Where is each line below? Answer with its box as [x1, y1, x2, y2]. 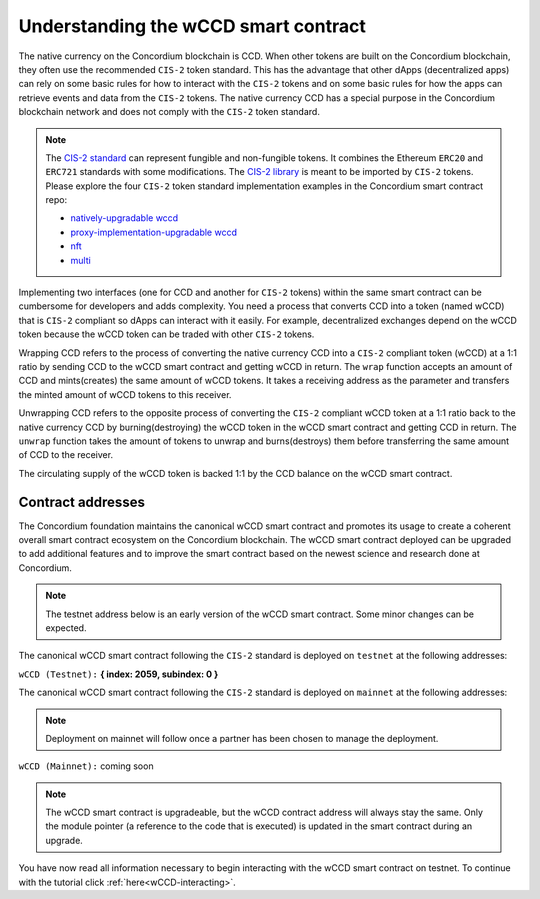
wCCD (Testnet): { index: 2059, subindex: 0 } [18, 668, 219, 680]
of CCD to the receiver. [18, 449, 114, 461]
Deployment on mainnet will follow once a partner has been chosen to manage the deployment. [45, 732, 439, 744]
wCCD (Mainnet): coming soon [18, 760, 154, 772]
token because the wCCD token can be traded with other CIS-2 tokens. [18, 328, 315, 340]
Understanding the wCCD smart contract [18, 15, 367, 37]
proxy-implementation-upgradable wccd [70, 226, 237, 238]
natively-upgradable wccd [70, 212, 179, 224]
